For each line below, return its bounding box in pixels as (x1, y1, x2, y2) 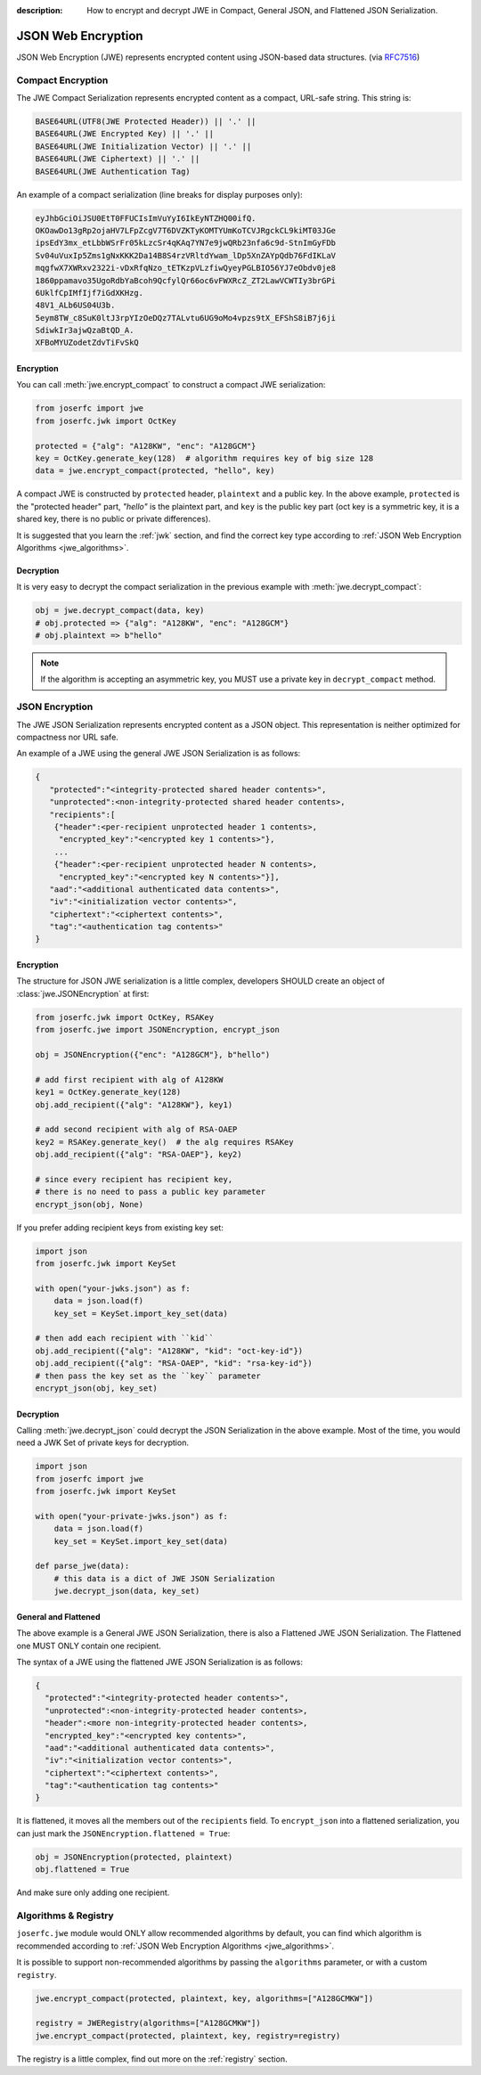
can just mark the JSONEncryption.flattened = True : (16, 1827, 231, 1839)
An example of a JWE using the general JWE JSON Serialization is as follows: (16, 748, 301, 759)
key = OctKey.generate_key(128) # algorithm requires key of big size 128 (35, 453, 374, 463)
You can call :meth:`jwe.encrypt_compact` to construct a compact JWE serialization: (16, 380, 326, 390)
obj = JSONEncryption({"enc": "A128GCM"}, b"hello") (35, 1050, 271, 1059)
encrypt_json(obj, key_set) (35, 1383, 158, 1393)
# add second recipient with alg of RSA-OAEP (35, 1124, 238, 1135)
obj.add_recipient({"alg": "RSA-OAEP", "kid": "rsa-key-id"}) (35, 1359, 313, 1368)
